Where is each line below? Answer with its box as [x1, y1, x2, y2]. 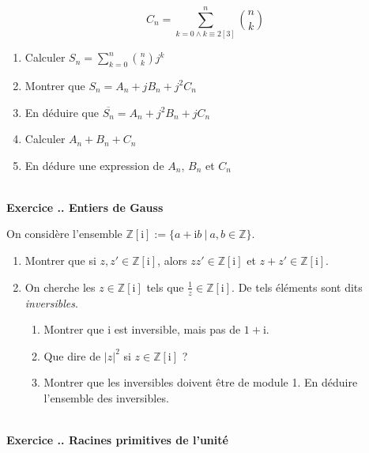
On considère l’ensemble [6, 225, 122, 242]
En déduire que [24, 104, 99, 120]
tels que [146, 278, 184, 295]
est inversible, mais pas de [114, 321, 241, 338]
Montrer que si [24, 252, 96, 269]
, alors [157, 252, 187, 269]
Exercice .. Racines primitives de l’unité [6, 432, 228, 448]
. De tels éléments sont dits [232, 278, 363, 295]
